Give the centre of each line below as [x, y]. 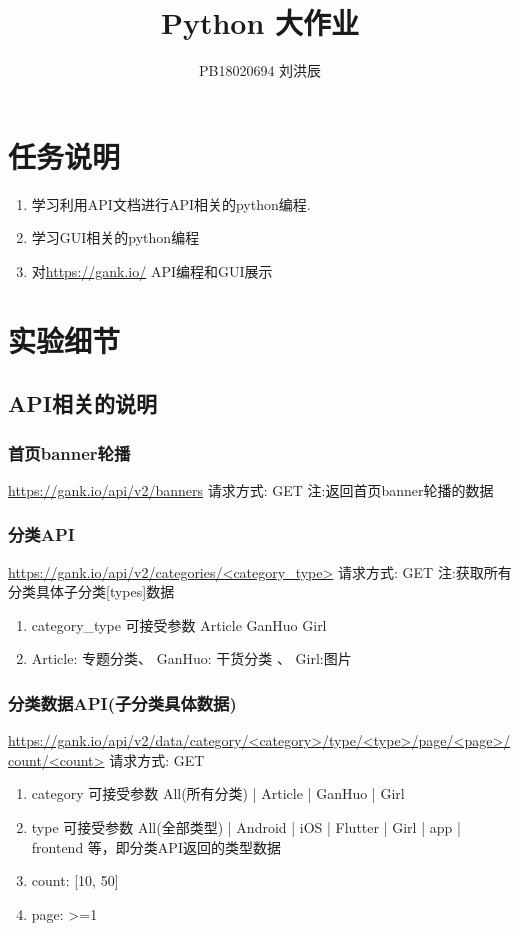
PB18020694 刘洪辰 [260, 70]
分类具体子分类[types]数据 [91, 591]
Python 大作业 [260, 22]
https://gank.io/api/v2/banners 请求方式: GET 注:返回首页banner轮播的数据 [251, 489]
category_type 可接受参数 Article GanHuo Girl [179, 624]
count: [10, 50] [75, 880]
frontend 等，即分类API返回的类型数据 [156, 846]
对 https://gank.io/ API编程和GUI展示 [152, 270]
